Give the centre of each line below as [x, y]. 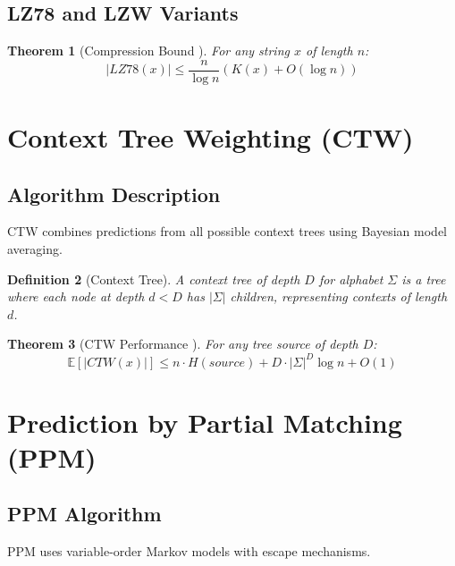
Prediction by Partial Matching [205, 422]
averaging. [35, 249]
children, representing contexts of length [339, 296]
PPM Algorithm [84, 514]
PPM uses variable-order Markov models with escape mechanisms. [189, 551]
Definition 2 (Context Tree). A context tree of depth [154, 279]
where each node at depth [76, 296]
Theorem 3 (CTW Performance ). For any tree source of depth [183, 344]
